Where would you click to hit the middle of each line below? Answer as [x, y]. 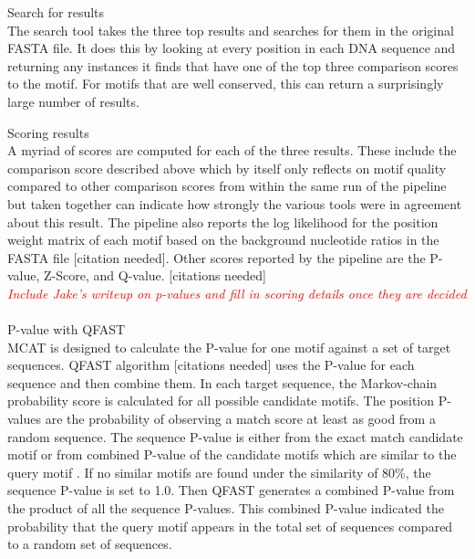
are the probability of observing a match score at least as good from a [240, 419]
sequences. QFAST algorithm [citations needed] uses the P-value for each [211, 365]
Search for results [56, 12]
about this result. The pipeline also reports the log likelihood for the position [223, 221]
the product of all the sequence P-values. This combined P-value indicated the [226, 508]
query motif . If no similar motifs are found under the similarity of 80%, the [219, 472]
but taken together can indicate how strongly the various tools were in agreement [235, 203]
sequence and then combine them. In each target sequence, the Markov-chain [222, 382]
